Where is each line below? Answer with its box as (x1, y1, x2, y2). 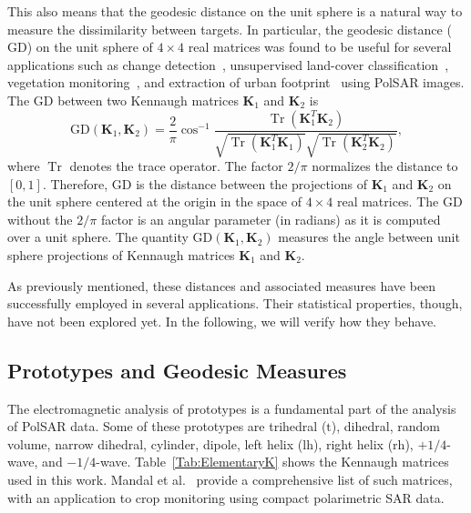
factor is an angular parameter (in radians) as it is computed (100, 209, 441, 228)
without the (7, 209, 73, 228)
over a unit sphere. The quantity (7, 227, 189, 246)
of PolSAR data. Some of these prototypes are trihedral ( (7, 417, 327, 436)
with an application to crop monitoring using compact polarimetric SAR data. (7, 488, 445, 507)
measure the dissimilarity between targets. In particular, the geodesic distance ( (7, 19, 452, 38)
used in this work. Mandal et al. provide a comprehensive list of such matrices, (7, 469, 453, 488)
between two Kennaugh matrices (57, 90, 239, 109)
